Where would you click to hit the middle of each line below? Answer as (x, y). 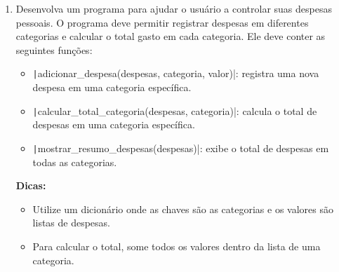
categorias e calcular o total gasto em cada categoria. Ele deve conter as (171, 36)
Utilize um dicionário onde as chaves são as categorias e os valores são (183, 209)
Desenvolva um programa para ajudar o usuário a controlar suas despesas (174, 8)
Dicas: (31, 185)
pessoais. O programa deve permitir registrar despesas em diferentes (162, 22)
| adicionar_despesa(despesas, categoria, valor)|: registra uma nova (176, 73)
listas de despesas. (72, 223)
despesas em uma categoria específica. (114, 124)
